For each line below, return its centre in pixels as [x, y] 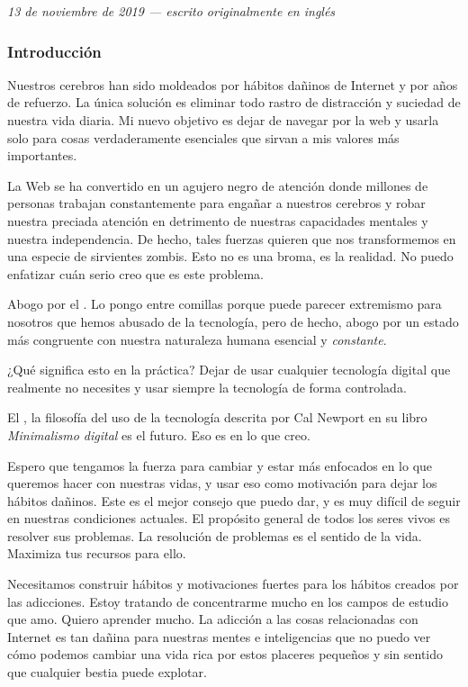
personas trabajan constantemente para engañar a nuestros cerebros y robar [216, 203]
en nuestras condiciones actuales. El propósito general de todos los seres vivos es [229, 518]
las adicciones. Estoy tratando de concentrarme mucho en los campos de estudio [228, 601]
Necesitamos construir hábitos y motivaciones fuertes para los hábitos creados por [233, 584]
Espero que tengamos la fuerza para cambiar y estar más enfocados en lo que [220, 465]
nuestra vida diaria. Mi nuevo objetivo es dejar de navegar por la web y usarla [223, 120]
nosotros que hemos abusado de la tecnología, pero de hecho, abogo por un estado [233, 321]
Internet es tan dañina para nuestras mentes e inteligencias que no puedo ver [219, 636]
